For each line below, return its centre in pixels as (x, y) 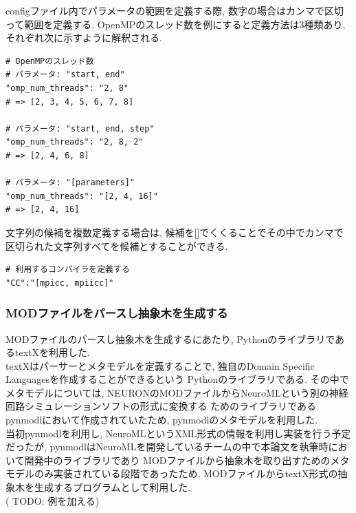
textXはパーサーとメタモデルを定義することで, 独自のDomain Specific (160, 365)
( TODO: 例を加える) (53, 500)
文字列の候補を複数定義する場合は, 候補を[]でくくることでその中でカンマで (175, 232)
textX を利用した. (52, 352)
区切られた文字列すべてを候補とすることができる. (117, 245)
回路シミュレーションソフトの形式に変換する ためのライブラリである (161, 406)
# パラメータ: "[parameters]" (70, 183)
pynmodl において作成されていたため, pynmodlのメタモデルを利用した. (162, 420)
